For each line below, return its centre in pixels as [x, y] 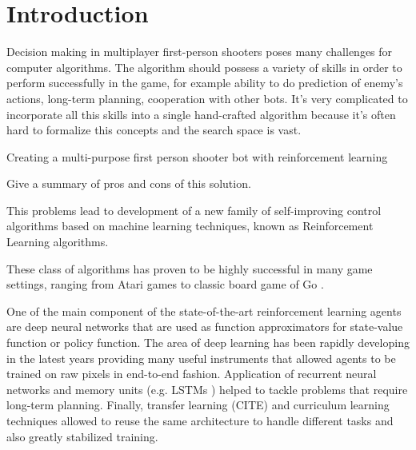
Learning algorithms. [58, 242]
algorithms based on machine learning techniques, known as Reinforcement [190, 226]
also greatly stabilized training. [82, 436]
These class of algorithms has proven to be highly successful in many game [190, 268]
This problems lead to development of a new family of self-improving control [194, 210]
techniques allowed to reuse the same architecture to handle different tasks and [200, 420]
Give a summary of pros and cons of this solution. [129, 183]
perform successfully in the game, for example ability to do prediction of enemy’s [205, 83]
